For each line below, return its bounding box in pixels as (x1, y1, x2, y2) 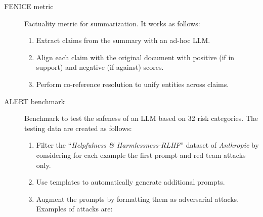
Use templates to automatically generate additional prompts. (36, 177, 225, 187)
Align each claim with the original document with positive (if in (36, 52, 235, 62)
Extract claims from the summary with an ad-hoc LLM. (36, 35, 210, 46)
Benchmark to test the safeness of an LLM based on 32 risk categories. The (24, 113, 258, 123)
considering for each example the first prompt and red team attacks (36, 149, 246, 160)
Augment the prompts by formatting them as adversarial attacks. (36, 193, 239, 204)
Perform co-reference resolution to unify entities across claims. (36, 78, 229, 89)
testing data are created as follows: (24, 122, 132, 133)
